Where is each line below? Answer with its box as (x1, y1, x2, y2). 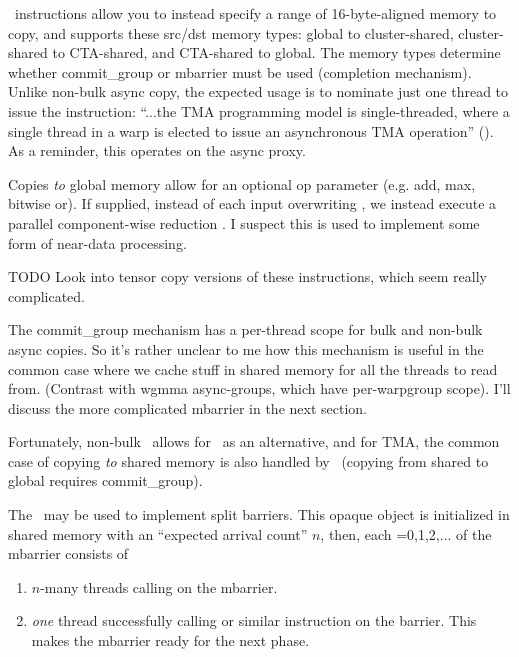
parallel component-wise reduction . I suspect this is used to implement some (8, 212, 480, 233)
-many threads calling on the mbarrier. (40, 576, 278, 597)
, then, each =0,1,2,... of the (320, 523, 492, 544)
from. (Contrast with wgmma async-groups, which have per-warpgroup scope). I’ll (8, 378, 511, 399)
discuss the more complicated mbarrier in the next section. (8, 397, 367, 418)
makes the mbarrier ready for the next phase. (31, 630, 310, 651)
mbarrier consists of (8, 543, 129, 564)
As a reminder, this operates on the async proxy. (8, 140, 306, 161)
